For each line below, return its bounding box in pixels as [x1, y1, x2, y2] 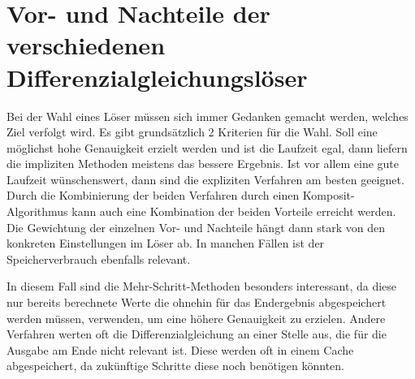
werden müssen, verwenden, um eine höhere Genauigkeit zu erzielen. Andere [6, 309, 386, 326]
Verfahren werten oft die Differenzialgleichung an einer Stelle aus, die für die [6, 325, 387, 342]
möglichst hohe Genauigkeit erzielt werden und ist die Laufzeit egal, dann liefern [6, 139, 408, 156]
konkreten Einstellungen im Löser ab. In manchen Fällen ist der [6, 235, 325, 252]
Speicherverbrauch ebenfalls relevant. [6, 250, 191, 267]
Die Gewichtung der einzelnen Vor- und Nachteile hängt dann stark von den [6, 218, 386, 235]
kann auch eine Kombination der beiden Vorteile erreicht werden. [71, 203, 396, 220]
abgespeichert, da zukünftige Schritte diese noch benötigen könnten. [6, 357, 344, 374]
